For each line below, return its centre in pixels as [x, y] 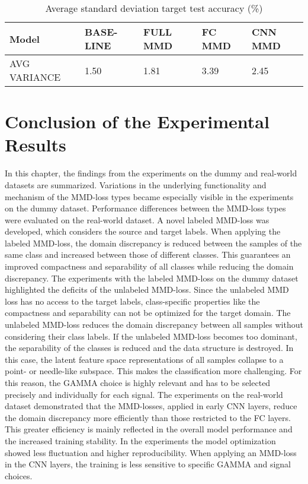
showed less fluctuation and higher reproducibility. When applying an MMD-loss [151, 452]
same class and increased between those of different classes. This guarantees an [148, 254]
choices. [19, 475]
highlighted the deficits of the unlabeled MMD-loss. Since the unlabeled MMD [147, 290]
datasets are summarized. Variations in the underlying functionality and [136, 184]
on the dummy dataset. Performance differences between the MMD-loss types [145, 208]
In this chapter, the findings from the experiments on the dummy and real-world [151, 173]
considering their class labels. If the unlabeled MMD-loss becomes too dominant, [151, 336]
